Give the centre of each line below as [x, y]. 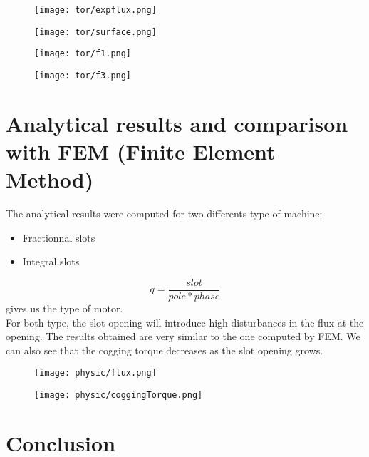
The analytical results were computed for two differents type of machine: [164, 214]
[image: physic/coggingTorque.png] [119, 395]
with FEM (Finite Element [141, 151]
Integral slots [51, 261]
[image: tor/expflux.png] [95, 10]
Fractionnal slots [59, 237]
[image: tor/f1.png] [83, 54]
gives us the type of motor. [64, 308]
